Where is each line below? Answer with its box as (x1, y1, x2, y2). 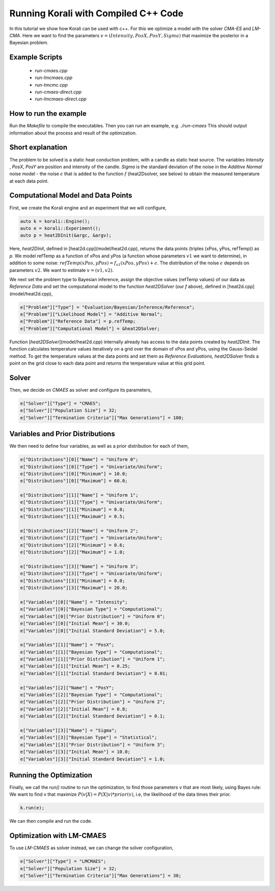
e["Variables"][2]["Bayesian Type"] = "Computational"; (20, 692, 163, 698)
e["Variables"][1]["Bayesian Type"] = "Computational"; (20, 649, 163, 655)
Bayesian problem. (9, 40, 48, 46)
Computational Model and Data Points (9, 191, 132, 200)
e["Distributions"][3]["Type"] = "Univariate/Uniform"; (20, 571, 163, 577)
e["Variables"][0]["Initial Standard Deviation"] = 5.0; (20, 628, 166, 634)
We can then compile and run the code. (9, 818, 93, 824)
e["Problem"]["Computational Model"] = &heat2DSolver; (20, 326, 160, 331)
